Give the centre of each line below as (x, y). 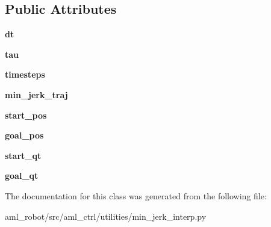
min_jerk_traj (36, 94)
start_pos (26, 115)
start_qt (23, 155)
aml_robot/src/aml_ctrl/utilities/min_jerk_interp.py (106, 216)
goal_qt (22, 176)
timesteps (25, 74)
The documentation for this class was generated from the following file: (136, 195)
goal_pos (24, 135)
